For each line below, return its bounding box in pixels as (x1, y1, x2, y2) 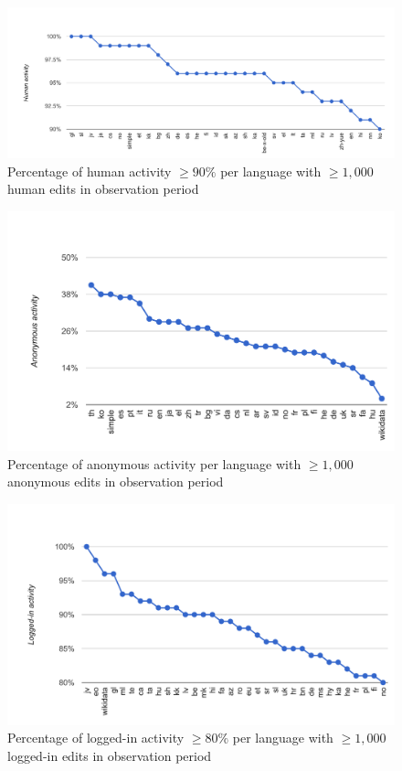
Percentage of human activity (7, 161, 172, 180)
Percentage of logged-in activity (7, 728, 185, 747)
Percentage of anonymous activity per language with (7, 454, 301, 473)
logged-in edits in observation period (7, 745, 212, 765)
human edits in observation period (7, 179, 199, 198)
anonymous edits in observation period (7, 472, 224, 491)
